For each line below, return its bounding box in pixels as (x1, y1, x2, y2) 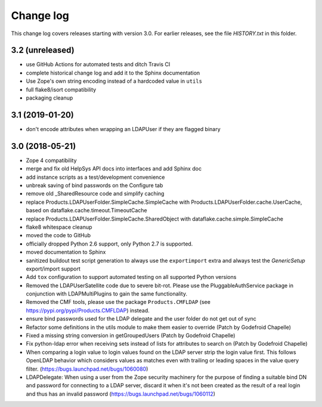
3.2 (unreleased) (11, 45, 75, 55)
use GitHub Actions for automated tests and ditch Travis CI (26, 61, 171, 68)
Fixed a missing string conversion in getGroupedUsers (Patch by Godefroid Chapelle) (26, 332, 236, 339)
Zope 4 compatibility (26, 157, 77, 164)
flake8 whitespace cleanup (26, 223, 92, 231)
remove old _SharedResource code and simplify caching (26, 190, 165, 197)
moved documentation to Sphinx (26, 248, 106, 256)
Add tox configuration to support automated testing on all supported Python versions (26, 274, 237, 281)
